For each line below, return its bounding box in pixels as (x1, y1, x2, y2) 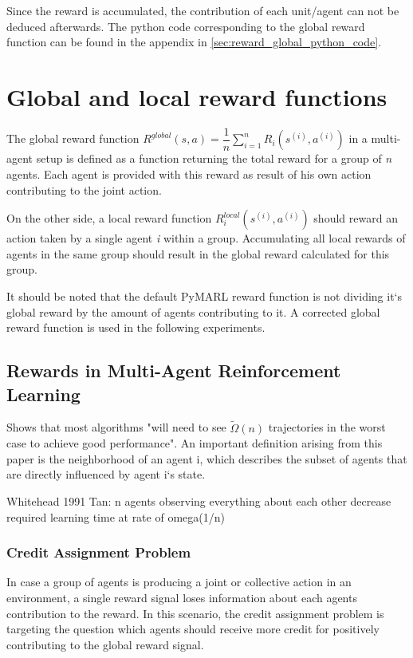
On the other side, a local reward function (6, 210, 212, 227)
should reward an (313, 210, 398, 227)
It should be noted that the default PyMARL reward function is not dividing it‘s (6, 287, 403, 304)
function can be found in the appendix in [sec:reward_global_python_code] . (6, 33, 382, 50)
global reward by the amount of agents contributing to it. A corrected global (6, 303, 380, 320)
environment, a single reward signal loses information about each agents (6, 589, 357, 605)
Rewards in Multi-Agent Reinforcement (6, 358, 341, 383)
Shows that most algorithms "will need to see (6, 419, 226, 435)
